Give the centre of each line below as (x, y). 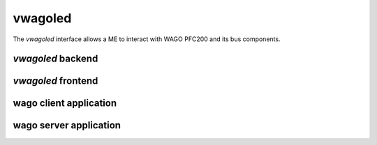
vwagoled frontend (56, 81)
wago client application (65, 104)
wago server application (67, 125)
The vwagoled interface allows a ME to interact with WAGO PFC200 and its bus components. (147, 39)
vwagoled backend (56, 59)
